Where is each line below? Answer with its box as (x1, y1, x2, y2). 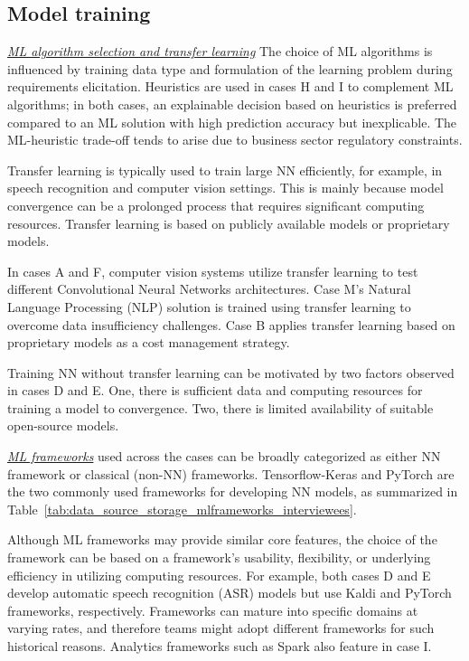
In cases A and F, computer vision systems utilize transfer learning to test (7, 261, 418, 280)
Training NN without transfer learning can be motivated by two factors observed (7, 363, 455, 382)
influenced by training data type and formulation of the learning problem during (7, 59, 453, 78)
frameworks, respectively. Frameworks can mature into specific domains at (7, 600, 418, 619)
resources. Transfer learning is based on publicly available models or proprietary (7, 213, 450, 232)
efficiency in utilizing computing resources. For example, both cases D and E (7, 565, 431, 584)
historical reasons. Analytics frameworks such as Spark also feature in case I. (7, 637, 432, 656)
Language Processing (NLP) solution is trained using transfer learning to (7, 297, 411, 316)
